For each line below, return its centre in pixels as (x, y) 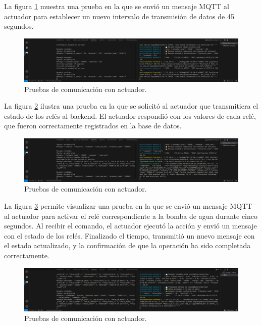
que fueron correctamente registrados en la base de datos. (93, 126)
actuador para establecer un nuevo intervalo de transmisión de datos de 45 (119, 16)
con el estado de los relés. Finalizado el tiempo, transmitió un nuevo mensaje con (129, 235)
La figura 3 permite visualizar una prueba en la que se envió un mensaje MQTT (128, 206)
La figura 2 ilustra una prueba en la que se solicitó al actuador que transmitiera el (131, 106)
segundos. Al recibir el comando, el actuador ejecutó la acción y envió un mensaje (130, 226)
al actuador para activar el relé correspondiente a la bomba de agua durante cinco (131, 216)
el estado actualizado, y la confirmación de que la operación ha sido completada (127, 245)
